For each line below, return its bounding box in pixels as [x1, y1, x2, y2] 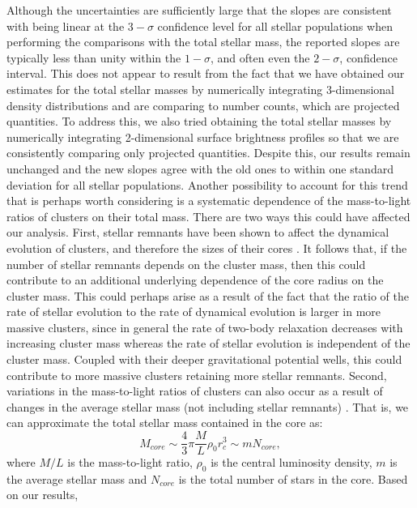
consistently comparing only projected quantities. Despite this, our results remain [6, 144, 411, 161]
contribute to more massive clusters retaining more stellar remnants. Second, [6, 366, 387, 383]
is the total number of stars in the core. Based [178, 470, 408, 487]
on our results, [6, 486, 79, 503]
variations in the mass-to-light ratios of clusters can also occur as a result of [6, 382, 383, 399]
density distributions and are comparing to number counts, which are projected [6, 96, 400, 113]
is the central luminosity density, [211, 454, 372, 471]
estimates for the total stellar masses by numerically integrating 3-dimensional [6, 80, 394, 97]
